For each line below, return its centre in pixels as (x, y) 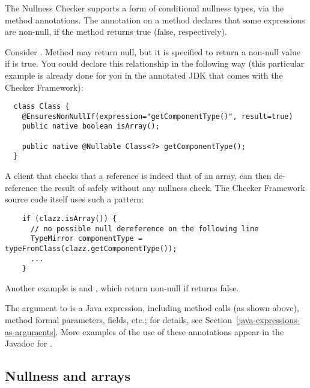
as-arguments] (30, 331)
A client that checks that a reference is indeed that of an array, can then (138, 176)
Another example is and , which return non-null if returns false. (122, 287)
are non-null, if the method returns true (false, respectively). (116, 32)
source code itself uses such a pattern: (74, 199)
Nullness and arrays (68, 376)
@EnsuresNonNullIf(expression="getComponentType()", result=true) (157, 116)
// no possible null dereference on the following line (144, 229)
